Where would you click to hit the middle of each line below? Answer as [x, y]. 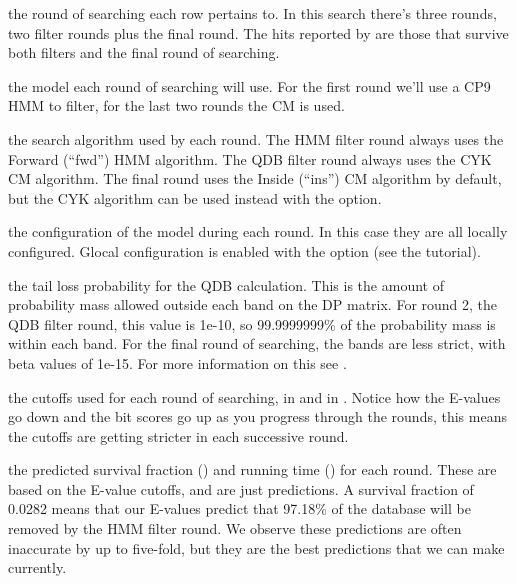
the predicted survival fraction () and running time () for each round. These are [252, 469]
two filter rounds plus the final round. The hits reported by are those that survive [258, 32]
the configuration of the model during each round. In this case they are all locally [258, 231]
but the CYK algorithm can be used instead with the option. [195, 197]
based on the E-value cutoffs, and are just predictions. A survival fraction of [241, 488]
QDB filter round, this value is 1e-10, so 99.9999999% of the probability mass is [252, 323]
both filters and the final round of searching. [144, 52]
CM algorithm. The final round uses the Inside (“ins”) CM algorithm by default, [255, 178]
